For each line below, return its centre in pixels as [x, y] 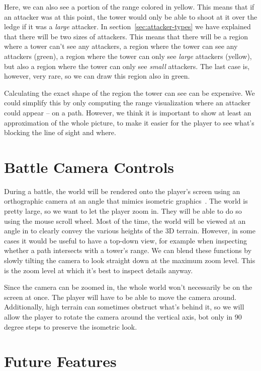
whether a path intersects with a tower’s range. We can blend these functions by [128, 250]
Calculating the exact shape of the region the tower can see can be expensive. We [129, 92]
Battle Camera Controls [89, 167]
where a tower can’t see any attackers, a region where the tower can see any [121, 46]
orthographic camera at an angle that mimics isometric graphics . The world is [126, 201]
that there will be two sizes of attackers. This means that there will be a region [126, 36]
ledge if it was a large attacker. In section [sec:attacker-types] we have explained [127, 26]
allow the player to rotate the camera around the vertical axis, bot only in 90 [123, 316]
